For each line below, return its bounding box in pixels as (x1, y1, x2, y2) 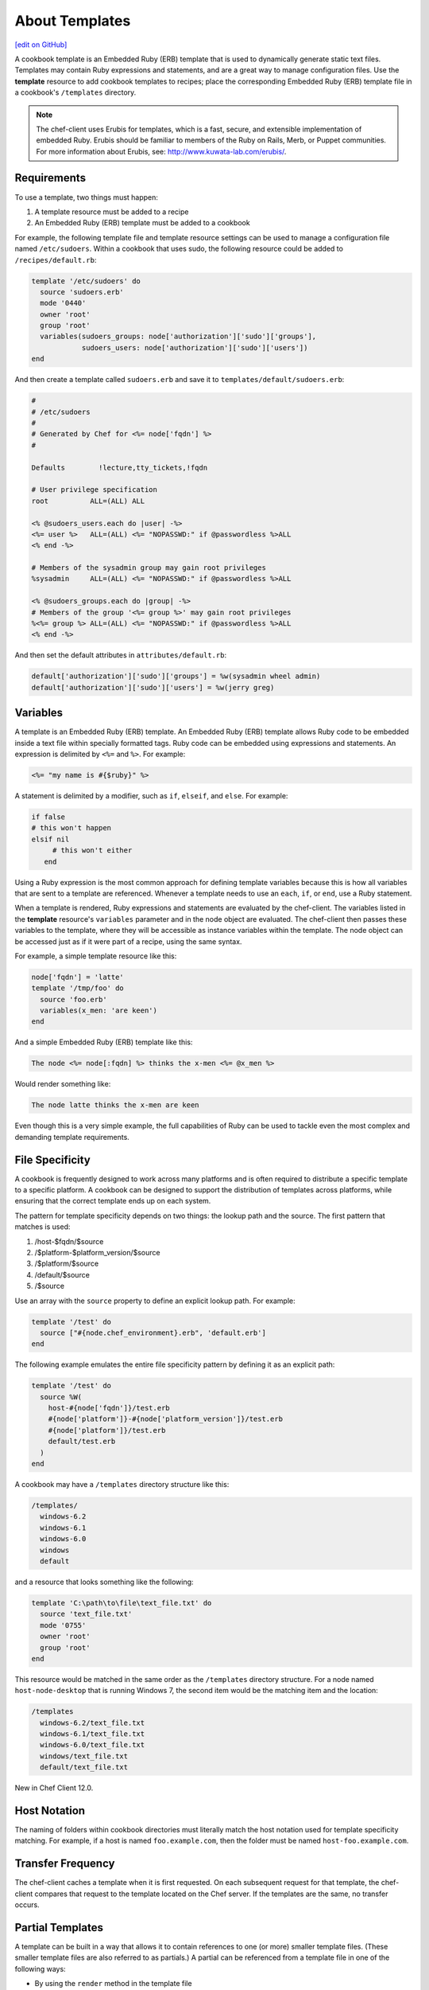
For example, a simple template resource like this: (14, 951, 177, 961)
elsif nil (31, 834, 70, 844)
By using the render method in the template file (34, 1979, 192, 1988)
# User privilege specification (31, 486, 158, 494)
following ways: (14, 1964, 67, 1973)
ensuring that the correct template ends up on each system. (14, 1196, 211, 1206)
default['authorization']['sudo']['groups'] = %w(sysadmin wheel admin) (31, 672, 321, 681)
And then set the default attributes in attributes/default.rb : (14, 650, 226, 660)
